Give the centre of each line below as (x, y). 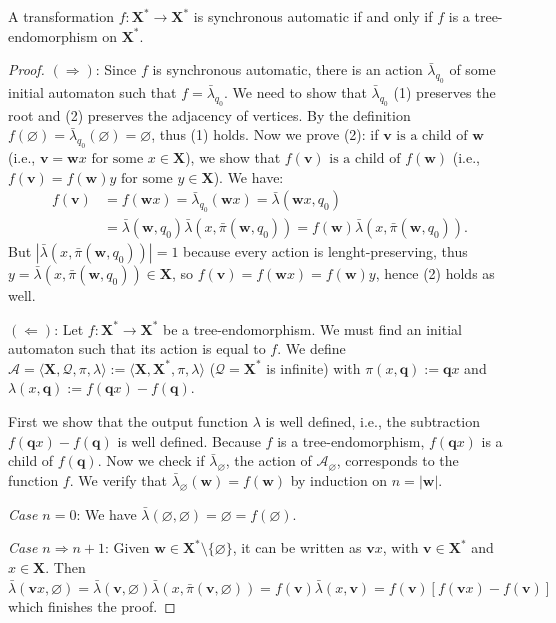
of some (472, 69)
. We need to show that (295, 91)
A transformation (61, 16)
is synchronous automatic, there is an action (287, 69)
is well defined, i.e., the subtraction (372, 421)
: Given (127, 547)
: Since (116, 69)
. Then (65, 566)
